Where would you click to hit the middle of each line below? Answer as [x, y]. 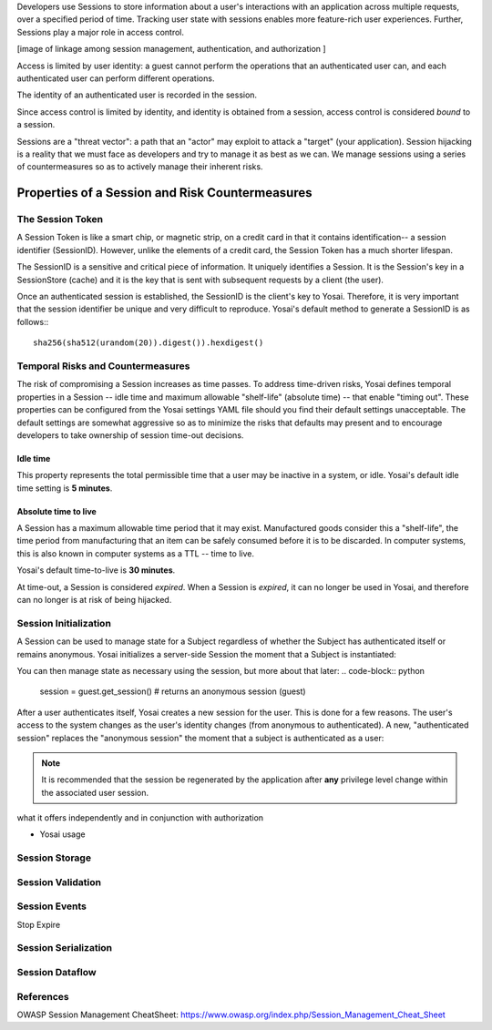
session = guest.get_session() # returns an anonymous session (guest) [173, 691]
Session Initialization [64, 623]
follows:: [33, 321]
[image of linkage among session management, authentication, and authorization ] [172, 49]
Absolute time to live [57, 511]
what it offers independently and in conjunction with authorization [140, 818]
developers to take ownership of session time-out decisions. [130, 435]
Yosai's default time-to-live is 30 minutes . [96, 570]
